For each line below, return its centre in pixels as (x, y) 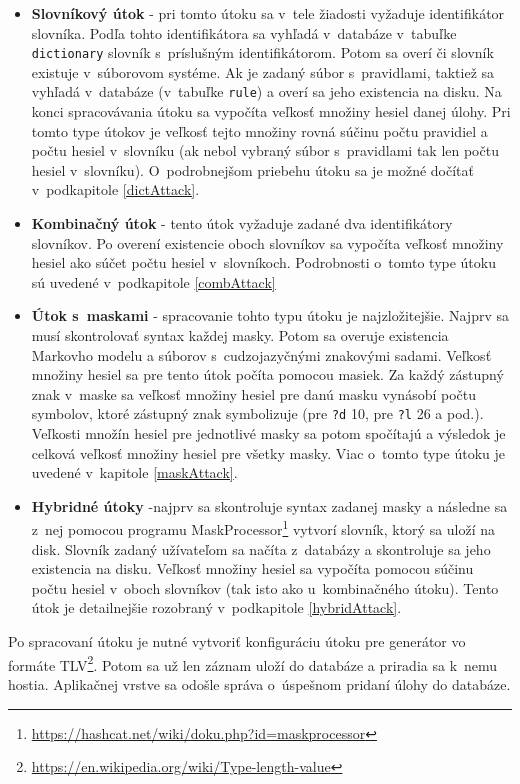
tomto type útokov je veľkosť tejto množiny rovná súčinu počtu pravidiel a (259, 130)
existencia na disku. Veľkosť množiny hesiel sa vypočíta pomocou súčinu (252, 568)
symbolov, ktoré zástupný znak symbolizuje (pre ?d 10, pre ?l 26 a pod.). (257, 413)
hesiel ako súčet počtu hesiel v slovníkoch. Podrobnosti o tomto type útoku (263, 262)
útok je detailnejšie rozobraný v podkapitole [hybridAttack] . (216, 607)
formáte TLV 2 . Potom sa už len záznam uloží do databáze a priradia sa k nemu (253, 663)
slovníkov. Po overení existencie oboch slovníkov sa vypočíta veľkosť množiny (267, 242)
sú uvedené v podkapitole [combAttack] (153, 281)
